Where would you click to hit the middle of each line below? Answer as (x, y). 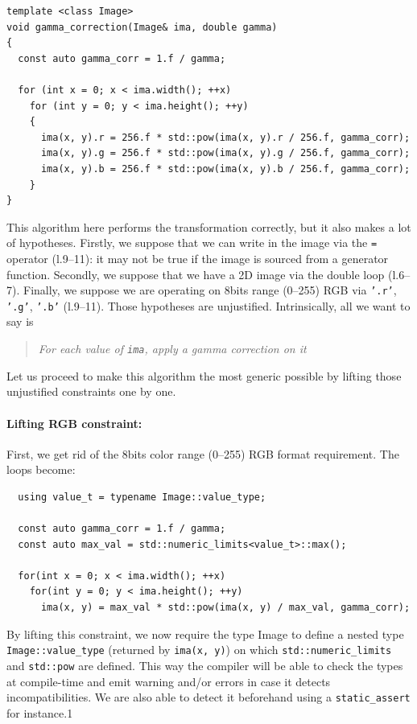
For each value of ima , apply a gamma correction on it (172, 349)
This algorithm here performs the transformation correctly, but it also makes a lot (209, 226)
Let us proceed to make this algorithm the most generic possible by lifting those (204, 375)
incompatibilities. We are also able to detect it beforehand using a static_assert (208, 697)
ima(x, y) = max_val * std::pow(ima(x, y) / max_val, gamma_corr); (225, 608)
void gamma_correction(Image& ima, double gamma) (142, 27)
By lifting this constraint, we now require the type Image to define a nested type (205, 633)
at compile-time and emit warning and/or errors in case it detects (169, 681)
